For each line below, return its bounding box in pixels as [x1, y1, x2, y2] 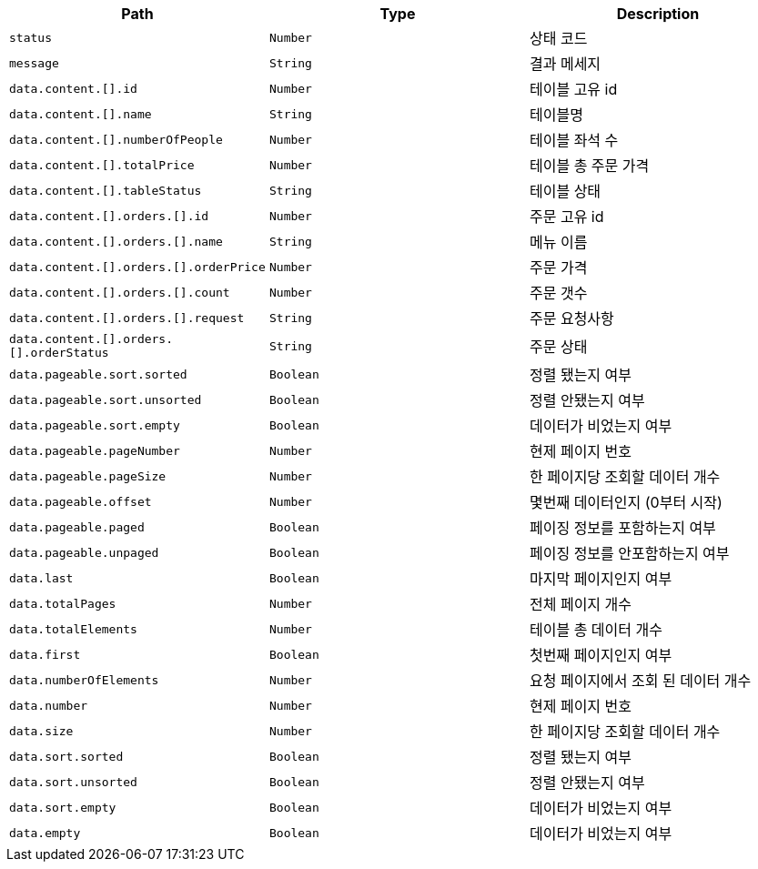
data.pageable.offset [9, 494, 152, 509]
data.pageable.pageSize [9, 469, 167, 483]
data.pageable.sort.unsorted [9, 392, 202, 407]
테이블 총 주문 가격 [529, 157, 650, 175]
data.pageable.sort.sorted [9, 367, 187, 381]
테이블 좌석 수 [529, 131, 619, 149]
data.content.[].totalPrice [9, 157, 195, 172]
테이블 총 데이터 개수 [529, 621, 662, 639]
